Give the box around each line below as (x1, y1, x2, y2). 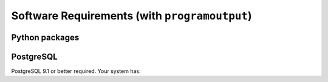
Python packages (11, 32, 80, 42)
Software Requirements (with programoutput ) (11, 9, 252, 22)
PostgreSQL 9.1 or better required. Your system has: (11, 68, 141, 75)
